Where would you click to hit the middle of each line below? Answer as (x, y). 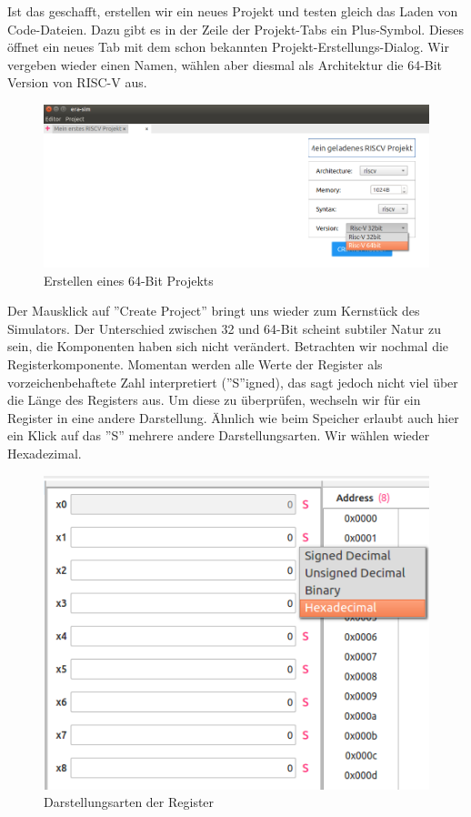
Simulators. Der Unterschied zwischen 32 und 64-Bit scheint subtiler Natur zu (224, 328)
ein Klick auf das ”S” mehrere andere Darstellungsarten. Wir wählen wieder (219, 435)
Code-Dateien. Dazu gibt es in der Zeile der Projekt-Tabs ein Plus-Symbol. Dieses (235, 29)
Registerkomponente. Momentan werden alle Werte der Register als (195, 363)
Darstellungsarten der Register (129, 802)
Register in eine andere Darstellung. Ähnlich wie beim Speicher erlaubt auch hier (233, 417)
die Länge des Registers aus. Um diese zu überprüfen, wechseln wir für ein (214, 400)
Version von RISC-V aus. (77, 82)
